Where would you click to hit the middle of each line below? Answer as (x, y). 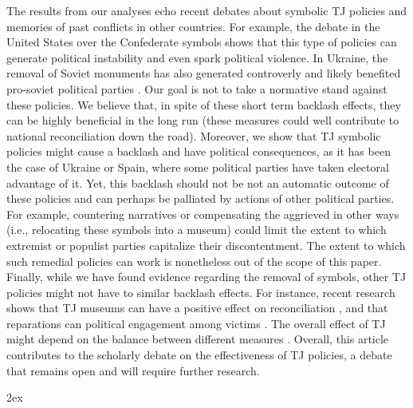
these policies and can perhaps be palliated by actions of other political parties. (201, 198)
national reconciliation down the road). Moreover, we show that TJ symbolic (194, 135)
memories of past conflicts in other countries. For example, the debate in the (193, 26)
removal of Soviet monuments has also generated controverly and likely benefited (204, 73)
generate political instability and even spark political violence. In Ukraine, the (197, 57)
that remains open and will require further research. (133, 370)
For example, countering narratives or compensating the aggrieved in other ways (203, 214)
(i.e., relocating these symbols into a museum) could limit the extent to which (197, 230)
